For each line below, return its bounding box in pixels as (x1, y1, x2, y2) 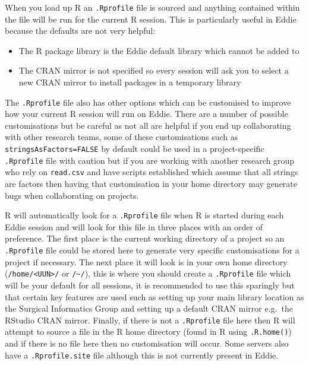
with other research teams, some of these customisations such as (5, 131, 238, 143)
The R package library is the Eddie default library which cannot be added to (18, 44, 299, 56)
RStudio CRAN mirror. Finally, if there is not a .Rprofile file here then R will (5, 313, 295, 326)
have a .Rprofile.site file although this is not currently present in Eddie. (5, 348, 279, 361)
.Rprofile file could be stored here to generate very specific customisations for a (5, 244, 299, 256)
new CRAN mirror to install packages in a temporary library (18, 76, 241, 88)
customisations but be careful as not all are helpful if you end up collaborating (5, 119, 291, 131)
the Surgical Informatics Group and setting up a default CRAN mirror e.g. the (5, 302, 293, 315)
